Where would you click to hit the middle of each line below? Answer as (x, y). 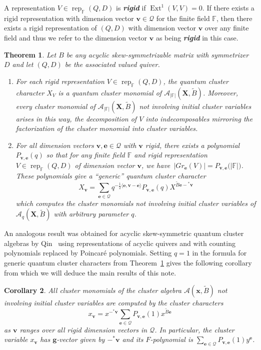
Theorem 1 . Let (30, 54)
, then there (234, 18)
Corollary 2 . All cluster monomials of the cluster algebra (93, 290)
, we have (156, 165)
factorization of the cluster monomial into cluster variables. (107, 128)
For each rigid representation (60, 81)
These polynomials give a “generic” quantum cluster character (111, 175)
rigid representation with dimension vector (69, 18)
